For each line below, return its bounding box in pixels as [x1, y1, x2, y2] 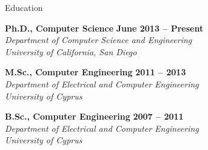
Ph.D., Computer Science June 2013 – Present [5, 21, 204, 34]
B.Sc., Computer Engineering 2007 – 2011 [5, 110, 184, 123]
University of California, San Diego [5, 45, 137, 58]
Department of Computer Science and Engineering [5, 33, 192, 46]
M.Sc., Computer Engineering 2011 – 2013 [5, 66, 186, 78]
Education [5, 1, 43, 13]
